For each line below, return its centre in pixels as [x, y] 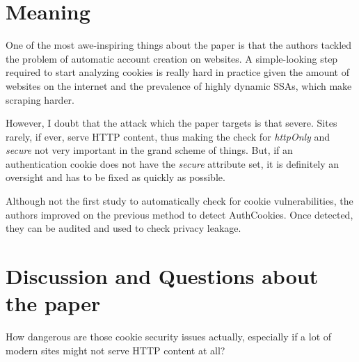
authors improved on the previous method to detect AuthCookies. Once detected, [179, 214]
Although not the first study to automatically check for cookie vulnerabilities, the [179, 201]
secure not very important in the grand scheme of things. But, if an [149, 150]
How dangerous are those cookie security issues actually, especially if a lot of [169, 337]
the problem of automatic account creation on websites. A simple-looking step [172, 58]
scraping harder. [40, 99]
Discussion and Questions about [162, 276]
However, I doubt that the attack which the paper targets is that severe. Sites [171, 123]
